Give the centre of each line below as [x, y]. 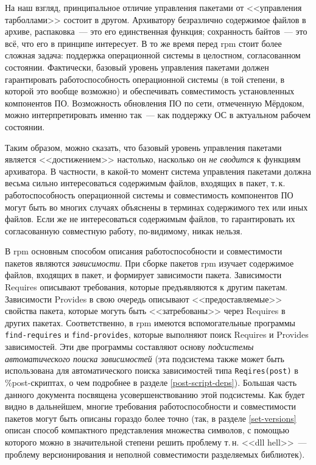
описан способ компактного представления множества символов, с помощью [147, 430]
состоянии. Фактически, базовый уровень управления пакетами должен [137, 67]
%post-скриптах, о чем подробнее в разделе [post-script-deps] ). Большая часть [151, 382]
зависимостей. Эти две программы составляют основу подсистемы [129, 347]
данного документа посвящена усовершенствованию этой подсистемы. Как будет [155, 394]
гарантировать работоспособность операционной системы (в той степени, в [145, 79]
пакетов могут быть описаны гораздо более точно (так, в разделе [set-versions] [151, 418]
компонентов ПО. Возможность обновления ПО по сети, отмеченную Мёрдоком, [155, 103]
